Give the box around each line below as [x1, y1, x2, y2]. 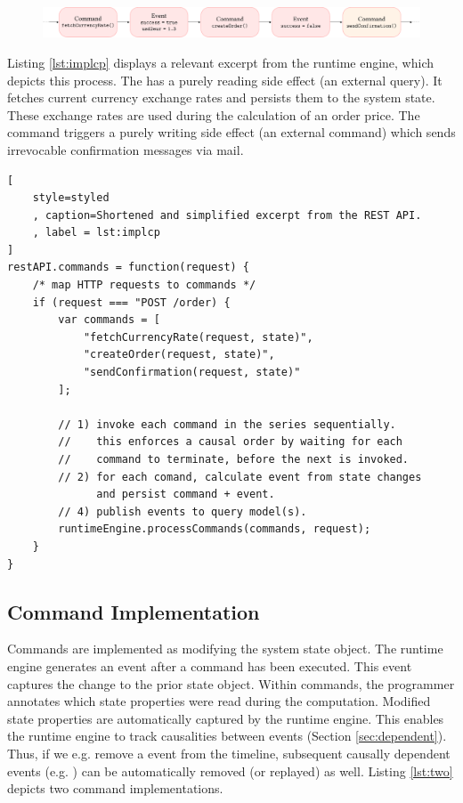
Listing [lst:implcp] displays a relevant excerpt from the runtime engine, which [7, 53, 435, 71]
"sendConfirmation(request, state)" [83, 366, 301, 379]
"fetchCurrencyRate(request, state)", [83, 330, 313, 344]
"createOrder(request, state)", [83, 348, 275, 361]
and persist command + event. [96, 488, 275, 501]
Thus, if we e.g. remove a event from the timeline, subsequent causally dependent [7, 743, 451, 762]
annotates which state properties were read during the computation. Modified [7, 692, 431, 710]
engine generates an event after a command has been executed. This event [7, 656, 412, 675]
